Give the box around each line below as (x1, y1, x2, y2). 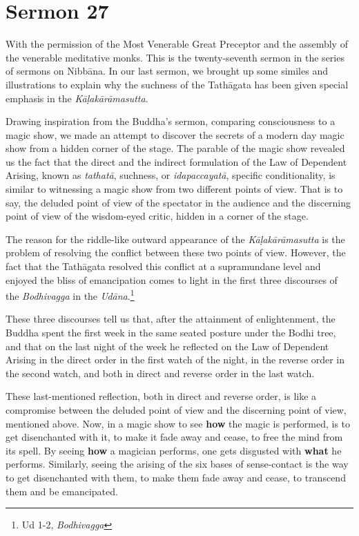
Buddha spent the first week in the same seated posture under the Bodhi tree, (6, 325, 336, 340)
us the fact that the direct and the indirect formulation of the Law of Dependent (6, 154, 347, 169)
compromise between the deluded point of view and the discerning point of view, (6, 403, 347, 417)
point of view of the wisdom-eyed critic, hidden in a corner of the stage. (6, 209, 309, 223)
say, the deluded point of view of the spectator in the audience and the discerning (6, 195, 351, 209)
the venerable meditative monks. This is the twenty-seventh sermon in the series (6, 50, 345, 64)
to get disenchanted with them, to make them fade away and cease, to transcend (6, 470, 346, 484)
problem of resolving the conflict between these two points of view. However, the (6, 245, 346, 260)
